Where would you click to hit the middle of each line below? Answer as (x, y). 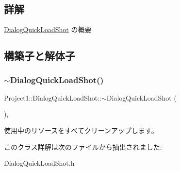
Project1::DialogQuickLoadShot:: (53, 97)
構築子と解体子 (40, 56)
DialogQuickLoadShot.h (39, 163)
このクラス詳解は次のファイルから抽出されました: (83, 146)
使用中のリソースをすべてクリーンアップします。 (81, 130)
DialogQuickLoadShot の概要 (48, 29)
